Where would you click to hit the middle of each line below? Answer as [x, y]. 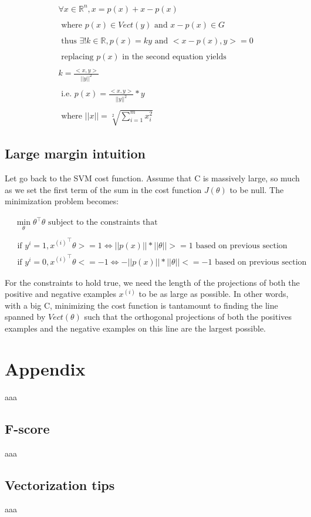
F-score [27, 428]
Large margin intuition [75, 153]
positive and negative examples [60, 294]
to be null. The [257, 189]
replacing [77, 57]
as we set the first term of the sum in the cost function [103, 189]
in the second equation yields [174, 57]
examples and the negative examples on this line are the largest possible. [136, 328]
